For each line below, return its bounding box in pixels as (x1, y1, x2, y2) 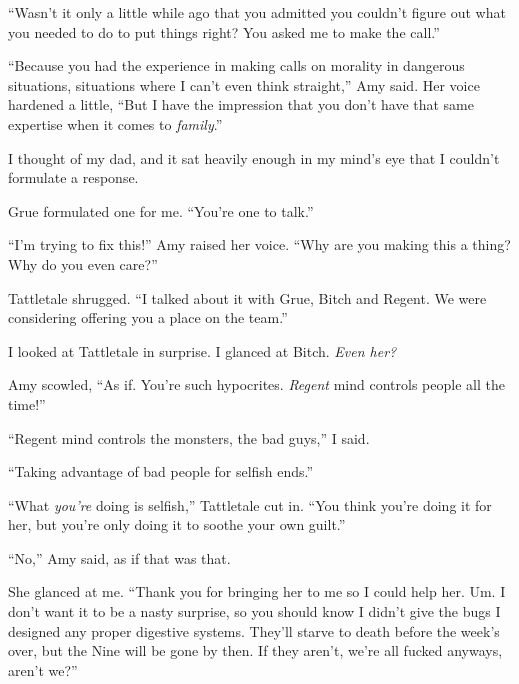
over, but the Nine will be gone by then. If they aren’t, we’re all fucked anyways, (8, 640, 503, 661)
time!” (8, 393, 46, 414)
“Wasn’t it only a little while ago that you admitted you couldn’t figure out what (8, 2, 506, 22)
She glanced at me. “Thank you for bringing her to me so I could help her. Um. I (8, 581, 506, 602)
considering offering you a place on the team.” (8, 307, 288, 328)
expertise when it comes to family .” (8, 113, 223, 134)
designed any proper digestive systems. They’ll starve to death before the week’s (8, 620, 500, 641)
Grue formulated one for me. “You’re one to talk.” (8, 200, 314, 221)
